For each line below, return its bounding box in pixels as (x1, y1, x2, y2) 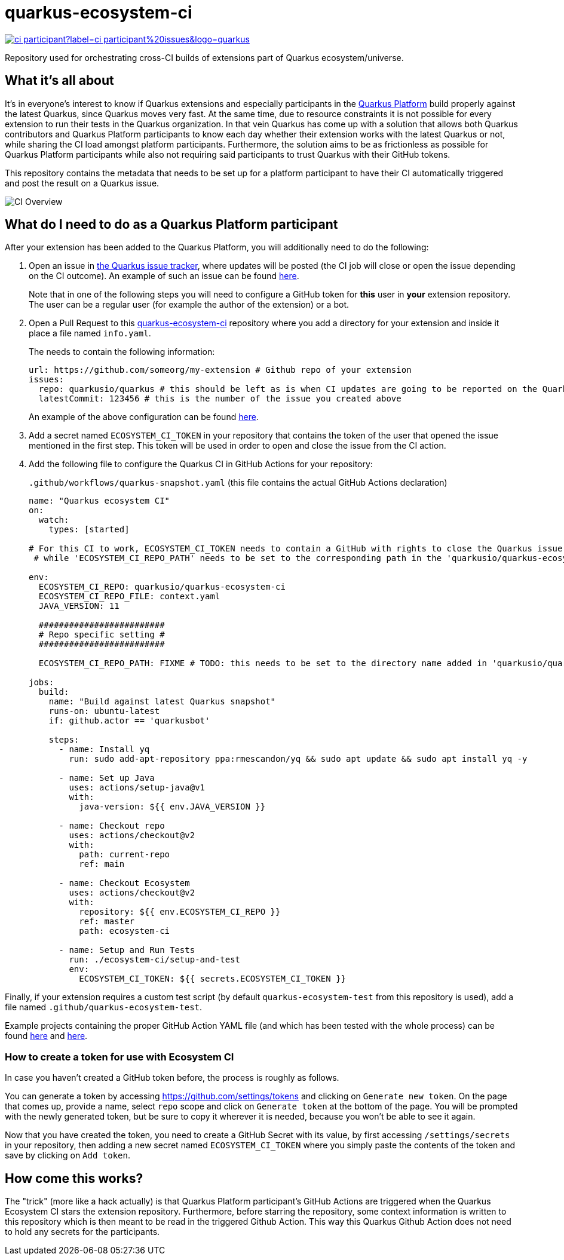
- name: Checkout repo (59, 821, 165, 831)
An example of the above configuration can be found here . (29, 412, 259, 422)
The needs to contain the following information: (29, 347, 215, 357)
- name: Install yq (59, 744, 150, 755)
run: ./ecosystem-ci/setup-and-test (69, 955, 241, 965)
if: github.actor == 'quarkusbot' (48, 716, 210, 726)
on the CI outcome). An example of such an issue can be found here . (29, 271, 299, 281)
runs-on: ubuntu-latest (48, 706, 160, 716)
